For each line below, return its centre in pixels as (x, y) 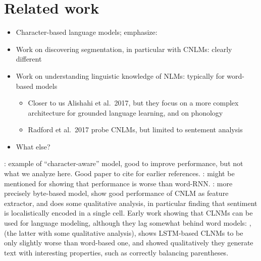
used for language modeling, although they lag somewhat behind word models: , (128, 223)
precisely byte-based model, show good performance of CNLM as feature (116, 193)
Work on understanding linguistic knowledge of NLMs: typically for (120, 75)
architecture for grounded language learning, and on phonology (125, 112)
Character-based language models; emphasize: (87, 32)
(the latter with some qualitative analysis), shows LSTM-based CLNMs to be (124, 232)
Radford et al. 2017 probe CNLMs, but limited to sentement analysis (135, 129)
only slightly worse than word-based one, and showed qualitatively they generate (129, 243)
